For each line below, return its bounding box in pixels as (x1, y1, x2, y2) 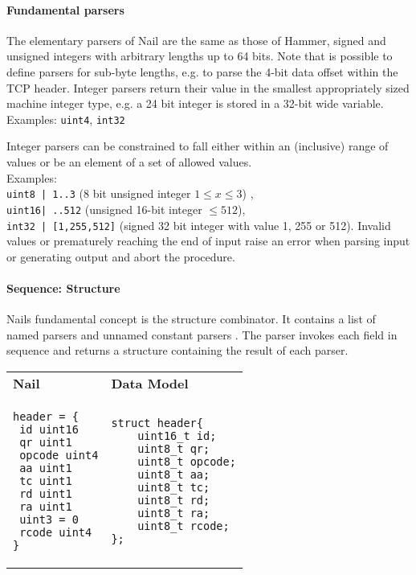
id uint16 (19, 422, 79, 436)
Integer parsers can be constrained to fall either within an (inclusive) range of (6, 138, 389, 154)
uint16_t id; (137, 429, 217, 442)
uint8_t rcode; (137, 519, 230, 532)
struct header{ (111, 416, 203, 429)
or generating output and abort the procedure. (6, 248, 235, 265)
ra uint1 (19, 499, 72, 513)
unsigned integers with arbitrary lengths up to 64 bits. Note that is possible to (6, 47, 393, 64)
